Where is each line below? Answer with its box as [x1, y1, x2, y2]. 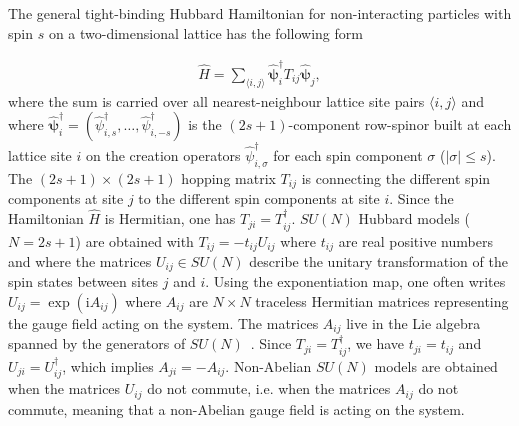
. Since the [389, 188, 454, 209]
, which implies [62, 355, 154, 376]
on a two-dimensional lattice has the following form [48, 22, 363, 43]
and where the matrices [8, 250, 152, 271]
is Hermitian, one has [104, 208, 236, 229]
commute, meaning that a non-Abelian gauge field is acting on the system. [8, 398, 465, 419]
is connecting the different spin [301, 167, 491, 188]
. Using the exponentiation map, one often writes [205, 271, 506, 292]
